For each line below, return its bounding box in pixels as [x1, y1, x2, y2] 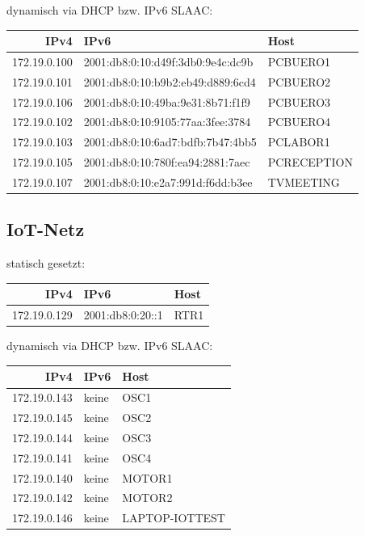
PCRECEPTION [267, 154, 353, 171]
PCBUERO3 [267, 93, 331, 110]
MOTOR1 [122, 469, 173, 486]
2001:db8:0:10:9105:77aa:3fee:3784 [83, 113, 251, 130]
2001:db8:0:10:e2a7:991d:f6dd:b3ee [83, 174, 253, 190]
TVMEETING [267, 174, 340, 190]
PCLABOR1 [267, 133, 330, 150]
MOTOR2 [122, 489, 173, 506]
